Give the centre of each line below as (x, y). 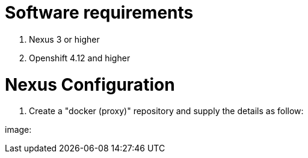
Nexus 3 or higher (64, 39)
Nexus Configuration (90, 84)
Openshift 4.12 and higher (80, 58)
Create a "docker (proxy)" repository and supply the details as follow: (166, 111)
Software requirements (99, 13)
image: (18, 130)
